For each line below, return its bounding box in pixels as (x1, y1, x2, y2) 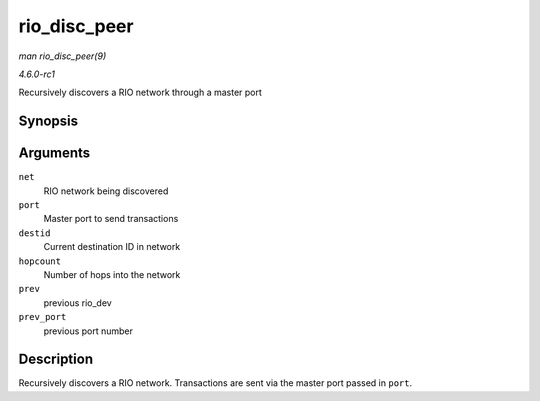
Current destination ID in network (43, 241, 181, 253)
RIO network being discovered (43, 185, 169, 197)
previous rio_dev (43, 296, 112, 309)
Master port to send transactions (43, 213, 179, 225)
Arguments (18, 145, 91, 162)
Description (18, 351, 94, 368)
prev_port (18, 311, 67, 323)
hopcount (18, 255, 62, 267)
